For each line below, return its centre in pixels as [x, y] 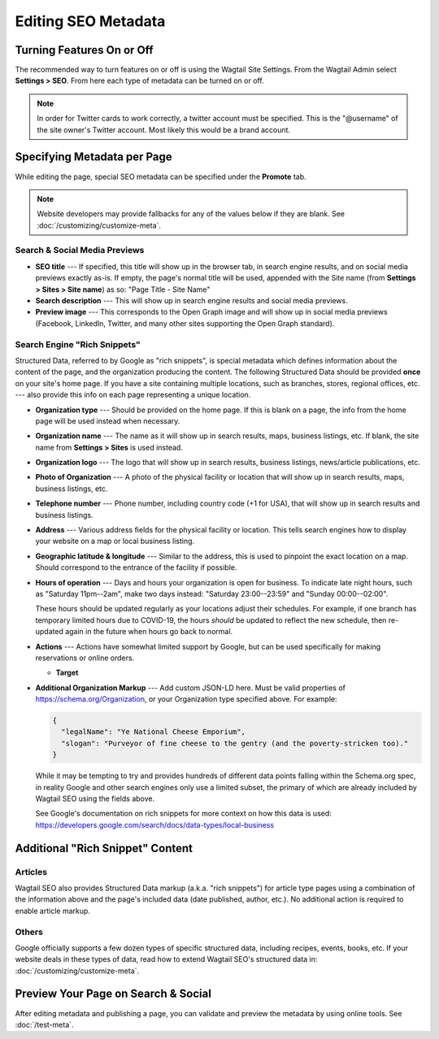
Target [67, 673]
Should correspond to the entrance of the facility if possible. [136, 567]
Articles [31, 872]
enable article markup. [53, 911]
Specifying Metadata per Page [93, 157]
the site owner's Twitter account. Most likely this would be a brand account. [164, 129]
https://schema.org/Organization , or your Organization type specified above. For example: [186, 699]
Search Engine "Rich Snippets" [78, 344]
